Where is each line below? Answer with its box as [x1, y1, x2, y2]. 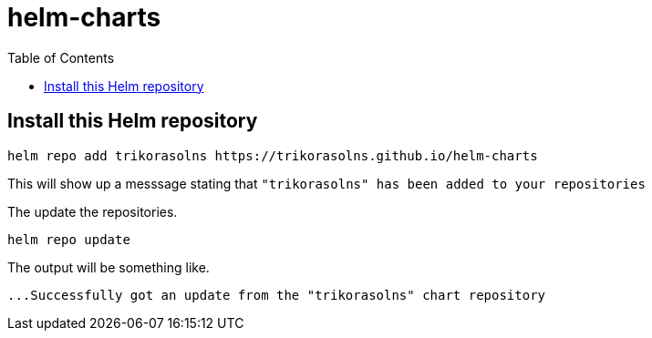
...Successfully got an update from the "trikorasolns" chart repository [7, 287, 546, 302]
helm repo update [7, 231, 130, 247]
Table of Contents [7, 49, 115, 66]
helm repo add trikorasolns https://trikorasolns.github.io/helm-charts [7, 148, 538, 163]
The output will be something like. [7, 259, 210, 275]
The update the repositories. [7, 203, 178, 220]
